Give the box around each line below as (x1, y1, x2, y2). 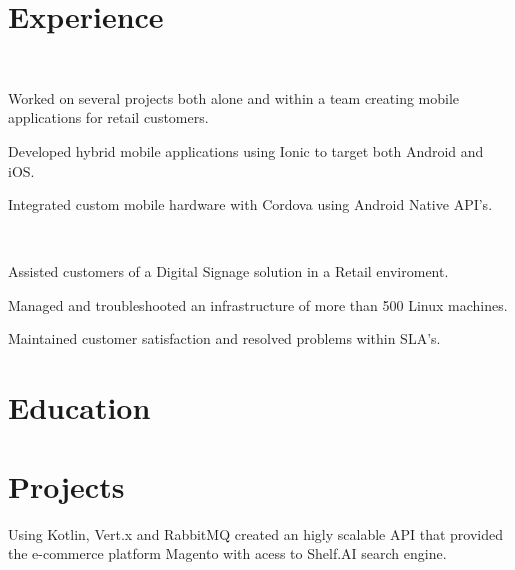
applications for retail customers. (8, 107, 209, 128)
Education (8, 387, 151, 428)
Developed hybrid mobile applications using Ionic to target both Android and (8, 140, 484, 161)
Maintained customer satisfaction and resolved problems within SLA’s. (8, 328, 441, 349)
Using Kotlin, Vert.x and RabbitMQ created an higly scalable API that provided (8, 523, 503, 544)
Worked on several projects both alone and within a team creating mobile (8, 87, 460, 108)
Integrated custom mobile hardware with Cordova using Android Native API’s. (8, 194, 493, 215)
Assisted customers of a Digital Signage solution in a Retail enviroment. (8, 261, 449, 282)
